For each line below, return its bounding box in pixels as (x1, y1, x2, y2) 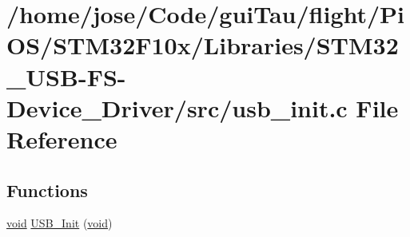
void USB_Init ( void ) (6, 215, 113, 231)
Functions (6, 177, 88, 202)
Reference (6, 122, 117, 155)
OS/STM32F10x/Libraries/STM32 (6, 29, 399, 61)
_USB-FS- (6, 60, 126, 93)
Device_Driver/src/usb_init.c (6, 91, 348, 124)
